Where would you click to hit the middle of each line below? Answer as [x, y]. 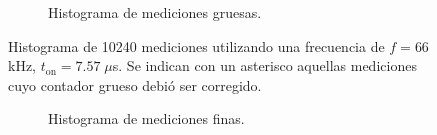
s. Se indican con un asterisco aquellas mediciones [264, 65]
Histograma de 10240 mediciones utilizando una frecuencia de [196, 45]
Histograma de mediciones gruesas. [155, 12]
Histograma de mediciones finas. [146, 118]
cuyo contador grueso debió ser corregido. [135, 84]
